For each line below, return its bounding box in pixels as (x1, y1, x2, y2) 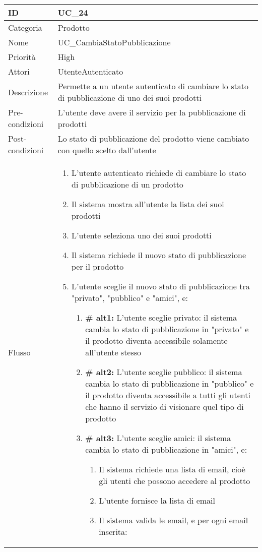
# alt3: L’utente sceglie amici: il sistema (85, 432, 231, 444)
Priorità (8, 51, 36, 63)
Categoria (8, 22, 42, 33)
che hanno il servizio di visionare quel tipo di (85, 401, 244, 412)
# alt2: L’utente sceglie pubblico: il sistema (85, 366, 242, 378)
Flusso (8, 346, 31, 358)
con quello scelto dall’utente (57, 144, 156, 156)
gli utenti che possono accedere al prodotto (99, 475, 250, 486)
